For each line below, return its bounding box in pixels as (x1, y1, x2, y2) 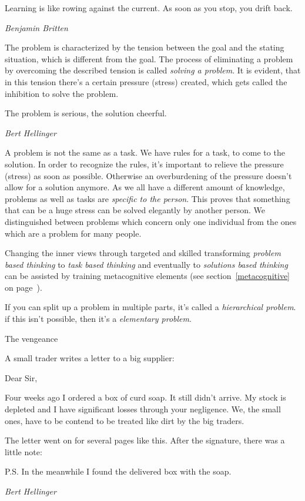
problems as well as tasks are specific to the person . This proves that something (5, 192, 290, 204)
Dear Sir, (5, 371, 38, 384)
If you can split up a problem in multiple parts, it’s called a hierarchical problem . (5, 301, 296, 313)
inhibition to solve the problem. (5, 87, 119, 99)
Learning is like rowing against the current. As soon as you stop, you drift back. (5, 2, 293, 14)
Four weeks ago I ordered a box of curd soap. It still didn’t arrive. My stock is (5, 391, 286, 404)
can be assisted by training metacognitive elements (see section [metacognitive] (5, 270, 290, 282)
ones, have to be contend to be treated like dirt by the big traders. (5, 414, 244, 426)
